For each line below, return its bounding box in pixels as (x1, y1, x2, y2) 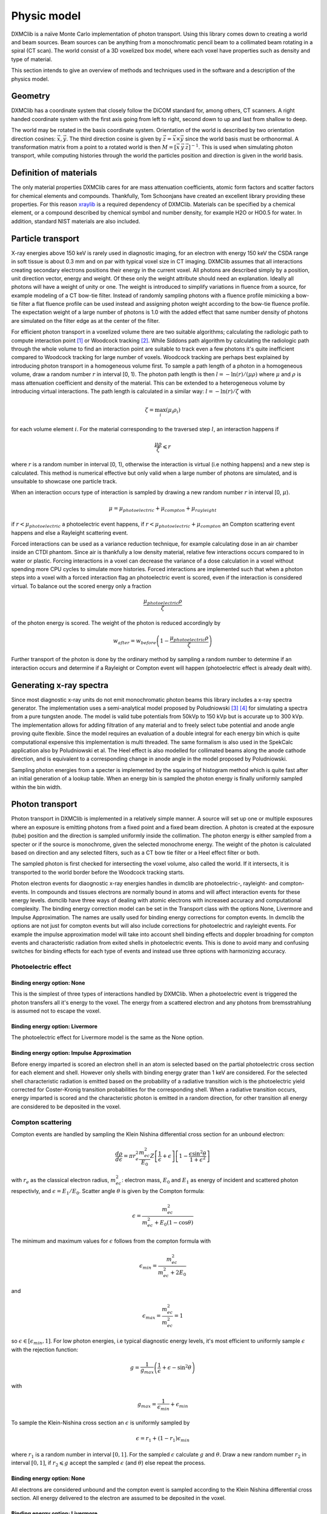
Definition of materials (11, 168, 97, 178)
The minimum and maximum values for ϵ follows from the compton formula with (11, 1237, 211, 1245)
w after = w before (113, 638, 157, 646)
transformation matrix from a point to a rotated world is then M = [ (11, 143, 177, 151)
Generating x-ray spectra (11, 680, 109, 690)
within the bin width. (11, 783, 62, 790)
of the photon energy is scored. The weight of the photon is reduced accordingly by (11, 619, 221, 626)
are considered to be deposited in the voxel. (11, 1103, 121, 1110)
